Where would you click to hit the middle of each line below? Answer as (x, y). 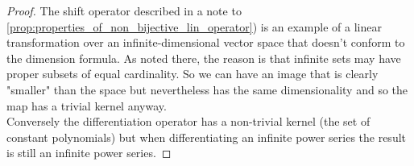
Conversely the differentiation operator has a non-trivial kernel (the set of (188, 121)
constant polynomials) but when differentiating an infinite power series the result (207, 137)
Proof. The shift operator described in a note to (124, 10)
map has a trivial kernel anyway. (87, 105)
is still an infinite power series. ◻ (89, 153)
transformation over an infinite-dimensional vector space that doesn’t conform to (206, 42)
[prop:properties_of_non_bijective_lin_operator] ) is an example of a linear (194, 26)
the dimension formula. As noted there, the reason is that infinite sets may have (204, 58)
